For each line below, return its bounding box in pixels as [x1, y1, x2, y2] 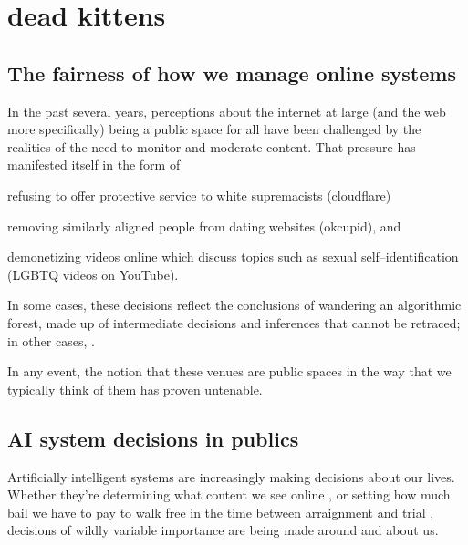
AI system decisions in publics [7, 424, 299, 452]
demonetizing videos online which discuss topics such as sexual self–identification [7, 247, 459, 266]
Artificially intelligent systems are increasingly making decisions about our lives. [7, 467, 455, 486]
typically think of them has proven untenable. [7, 379, 263, 398]
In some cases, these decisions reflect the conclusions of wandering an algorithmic [7, 295, 462, 314]
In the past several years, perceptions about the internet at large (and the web [7, 101, 446, 120]
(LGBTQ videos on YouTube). [7, 264, 179, 283]
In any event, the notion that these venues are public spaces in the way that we [7, 362, 452, 381]
